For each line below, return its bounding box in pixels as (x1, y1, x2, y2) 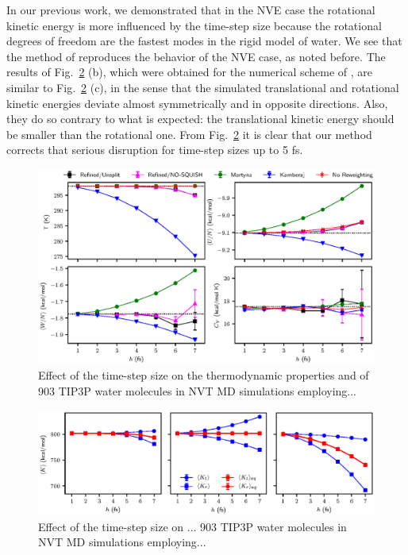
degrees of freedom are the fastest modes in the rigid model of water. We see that (6, 33, 402, 49)
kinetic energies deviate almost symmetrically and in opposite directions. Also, (6, 94, 388, 111)
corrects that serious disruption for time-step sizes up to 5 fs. (6, 141, 303, 158)
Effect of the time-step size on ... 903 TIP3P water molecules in (38, 518, 347, 534)
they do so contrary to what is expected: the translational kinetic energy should (6, 110, 395, 127)
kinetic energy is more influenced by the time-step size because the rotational (6, 17, 382, 33)
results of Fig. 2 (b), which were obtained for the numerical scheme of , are (6, 64, 373, 80)
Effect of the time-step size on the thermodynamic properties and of (38, 367, 369, 383)
